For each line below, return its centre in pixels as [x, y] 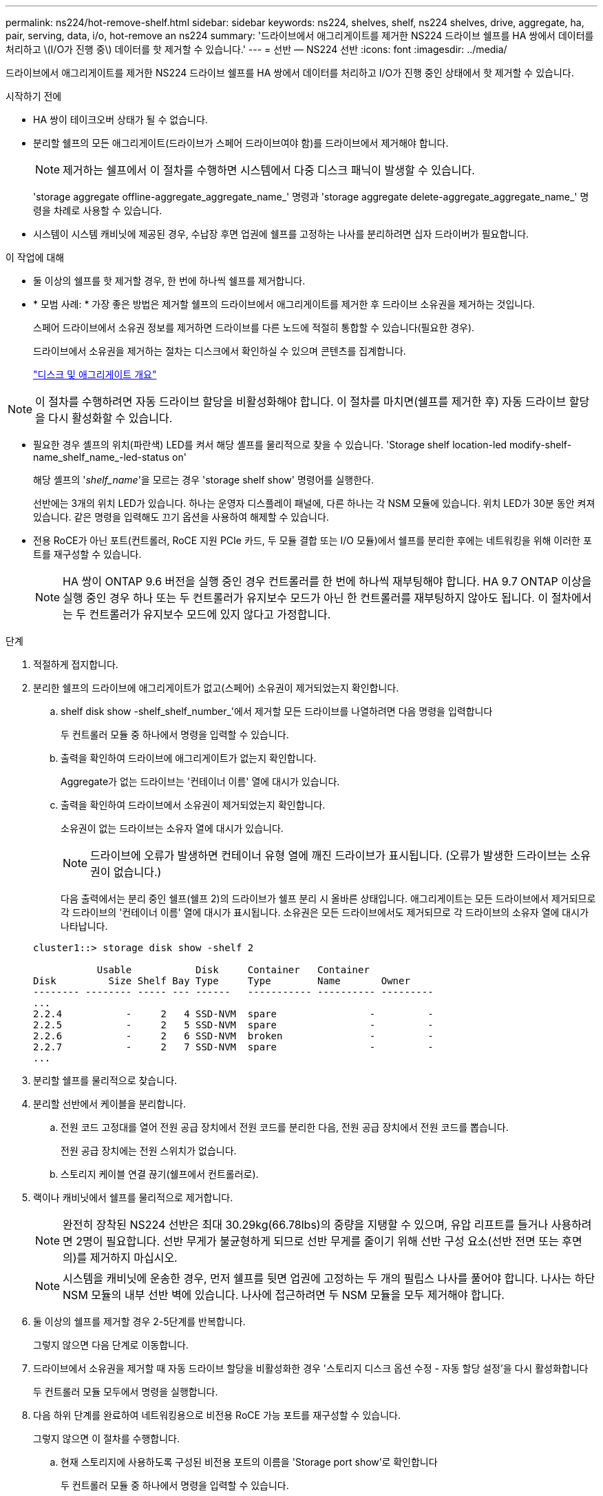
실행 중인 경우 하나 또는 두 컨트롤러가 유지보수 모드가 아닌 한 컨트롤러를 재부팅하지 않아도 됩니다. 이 [306, 598]
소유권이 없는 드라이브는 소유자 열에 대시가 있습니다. [172, 828]
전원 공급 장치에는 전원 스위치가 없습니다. [149, 1151]
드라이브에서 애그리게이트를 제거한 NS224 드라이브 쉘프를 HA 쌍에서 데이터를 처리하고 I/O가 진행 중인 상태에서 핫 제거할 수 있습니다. [290, 73]
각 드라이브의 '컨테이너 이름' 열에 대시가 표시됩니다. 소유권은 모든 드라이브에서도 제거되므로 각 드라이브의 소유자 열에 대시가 [325, 912]
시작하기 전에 [34, 96]
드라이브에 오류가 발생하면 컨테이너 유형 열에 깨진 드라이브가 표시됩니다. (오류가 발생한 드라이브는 [329, 855]
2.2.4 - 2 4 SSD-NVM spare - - [233, 1014]
